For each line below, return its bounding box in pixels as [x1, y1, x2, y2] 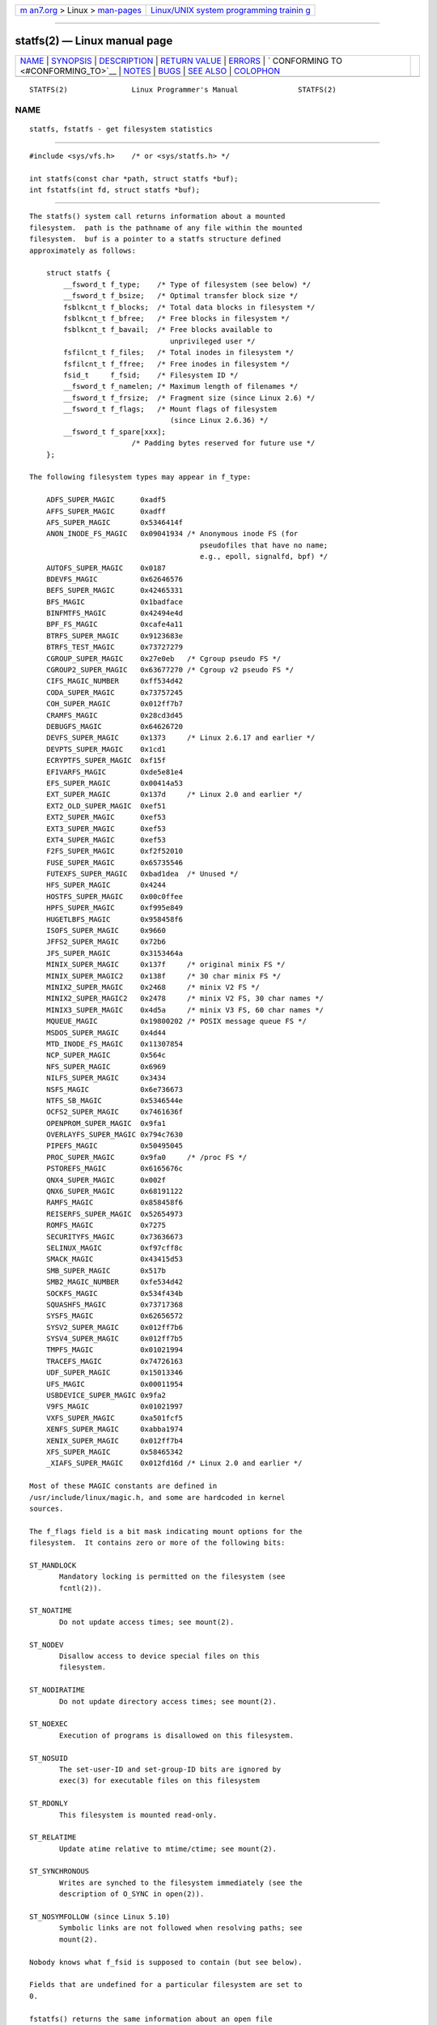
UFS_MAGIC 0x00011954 [45, 1379, 184, 1388]
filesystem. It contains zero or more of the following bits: [29, 1538, 286, 1547]
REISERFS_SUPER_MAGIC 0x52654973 [45, 1209, 184, 1218]
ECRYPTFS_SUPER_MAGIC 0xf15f [45, 756, 166, 765]
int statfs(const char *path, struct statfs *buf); [29, 174, 239, 183]
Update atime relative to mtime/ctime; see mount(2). [59, 1844, 277, 1853]
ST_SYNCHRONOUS [29, 1867, 90, 1876]
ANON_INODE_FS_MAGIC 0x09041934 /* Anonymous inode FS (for [45, 529, 299, 539]
